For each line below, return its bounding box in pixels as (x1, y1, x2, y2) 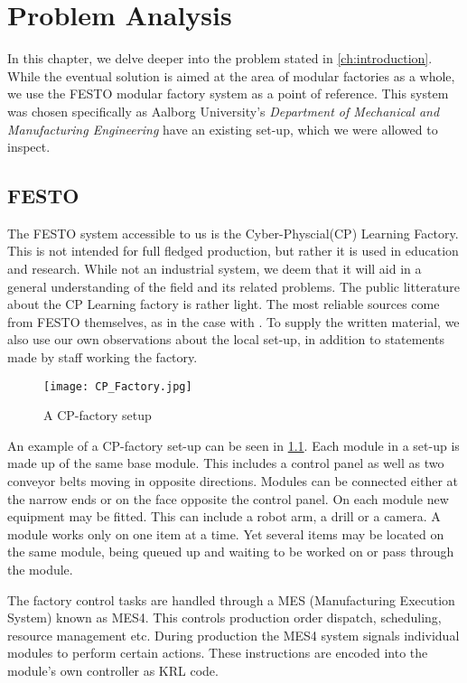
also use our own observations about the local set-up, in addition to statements (7, 330, 444, 349)
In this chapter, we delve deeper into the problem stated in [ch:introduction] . (7, 49, 433, 68)
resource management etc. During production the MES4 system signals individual (7, 625, 460, 644)
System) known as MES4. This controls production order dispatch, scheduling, (7, 608, 442, 627)
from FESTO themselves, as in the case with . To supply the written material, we (7, 312, 460, 331)
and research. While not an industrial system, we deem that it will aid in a (7, 259, 422, 278)
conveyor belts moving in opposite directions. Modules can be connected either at (7, 472, 458, 491)
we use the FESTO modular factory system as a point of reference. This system (7, 84, 449, 103)
